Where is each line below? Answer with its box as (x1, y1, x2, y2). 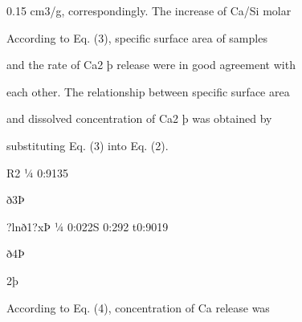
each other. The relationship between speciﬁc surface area (6, 83, 290, 100)
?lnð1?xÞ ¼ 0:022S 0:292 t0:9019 (6, 218, 169, 234)
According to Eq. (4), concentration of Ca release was (6, 299, 270, 316)
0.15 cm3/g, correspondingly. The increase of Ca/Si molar (6, 2, 292, 18)
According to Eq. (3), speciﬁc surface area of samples (6, 29, 267, 46)
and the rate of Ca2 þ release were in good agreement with (6, 56, 296, 73)
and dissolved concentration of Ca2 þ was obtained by (6, 110, 272, 127)
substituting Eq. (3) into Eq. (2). (6, 137, 169, 153)
